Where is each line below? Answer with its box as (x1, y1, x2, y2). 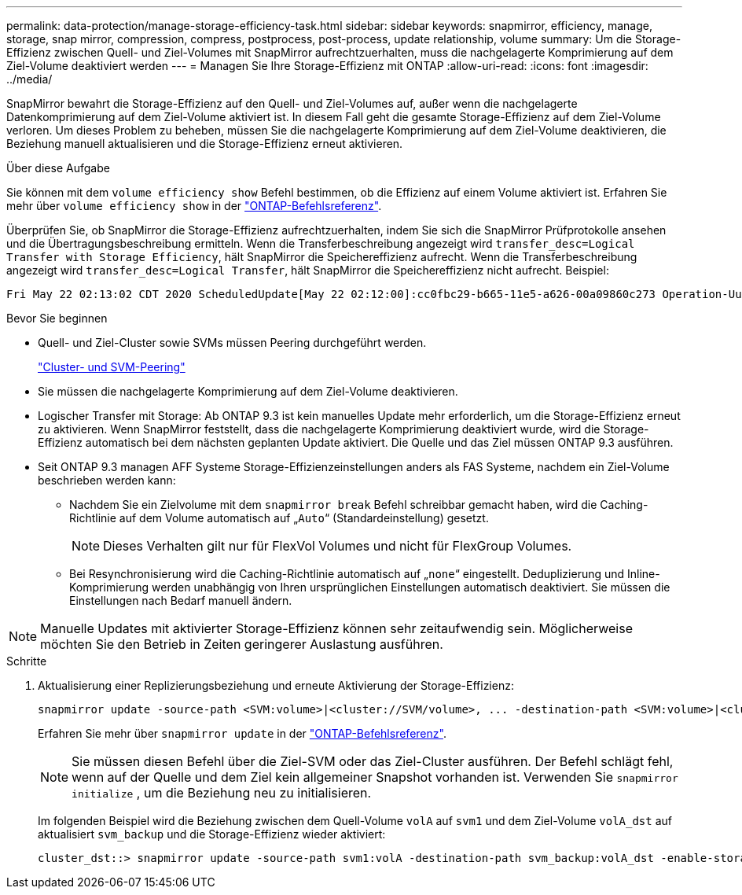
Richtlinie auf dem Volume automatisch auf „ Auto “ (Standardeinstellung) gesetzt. (69, 511, 489, 525)
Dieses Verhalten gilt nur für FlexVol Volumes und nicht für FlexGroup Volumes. (103, 538, 572, 554)
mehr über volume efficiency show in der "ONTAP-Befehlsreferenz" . (6, 199, 382, 212)
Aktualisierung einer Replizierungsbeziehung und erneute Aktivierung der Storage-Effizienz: (38, 679, 514, 692)
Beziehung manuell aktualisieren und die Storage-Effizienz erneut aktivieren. (6, 137, 403, 150)
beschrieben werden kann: (38, 473, 176, 487)
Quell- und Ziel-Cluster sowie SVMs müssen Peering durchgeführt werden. (38, 336, 427, 349)
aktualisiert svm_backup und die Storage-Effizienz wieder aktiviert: (38, 827, 386, 841)
